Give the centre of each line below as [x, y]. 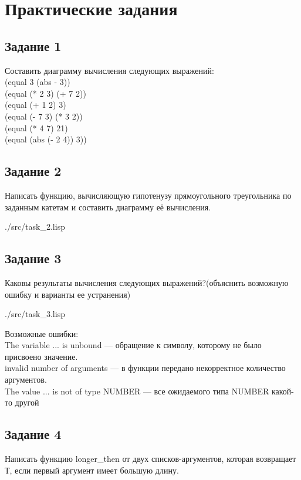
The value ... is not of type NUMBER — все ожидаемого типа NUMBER [137, 391]
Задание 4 [33, 434]
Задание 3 [33, 258]
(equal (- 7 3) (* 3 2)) [44, 116]
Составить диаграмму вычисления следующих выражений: [109, 70]
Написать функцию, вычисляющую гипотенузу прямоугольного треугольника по [148, 195]
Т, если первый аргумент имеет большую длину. [92, 470]
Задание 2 [33, 171]
